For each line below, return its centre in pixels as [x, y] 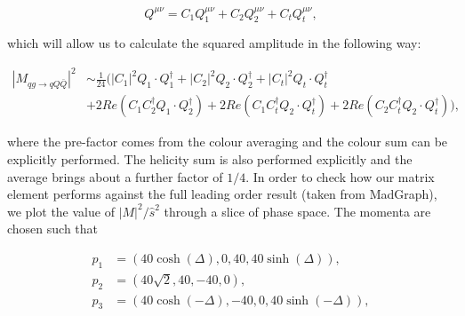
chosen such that [53, 229]
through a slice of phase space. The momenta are [297, 211]
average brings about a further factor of [115, 176]
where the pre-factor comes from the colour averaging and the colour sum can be [228, 142]
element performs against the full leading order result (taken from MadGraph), [222, 194]
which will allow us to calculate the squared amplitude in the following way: [214, 43]
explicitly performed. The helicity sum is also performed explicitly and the [210, 159]
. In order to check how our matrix [340, 176]
